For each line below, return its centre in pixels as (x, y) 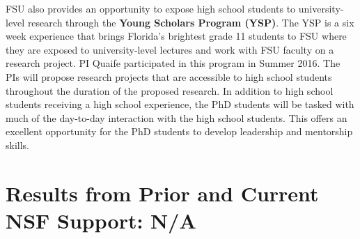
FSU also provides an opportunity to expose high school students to (151, 8)
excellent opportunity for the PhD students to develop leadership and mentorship (179, 131)
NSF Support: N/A (101, 220)
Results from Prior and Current (162, 193)
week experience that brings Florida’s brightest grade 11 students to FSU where (176, 36)
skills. (17, 145)
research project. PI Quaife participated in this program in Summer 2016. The (173, 63)
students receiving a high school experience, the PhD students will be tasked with (180, 104)
